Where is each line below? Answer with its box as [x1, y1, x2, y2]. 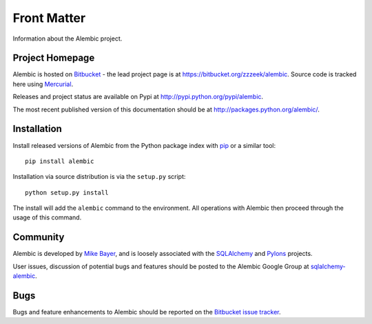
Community [12, 231, 65, 244]
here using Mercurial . [12, 80, 74, 88]
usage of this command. [12, 213, 82, 222]
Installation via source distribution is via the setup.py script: [12, 173, 186, 181]
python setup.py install [25, 188, 109, 196]
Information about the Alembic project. [12, 34, 123, 43]
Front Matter [12, 10, 86, 25]
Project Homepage [12, 52, 95, 64]
